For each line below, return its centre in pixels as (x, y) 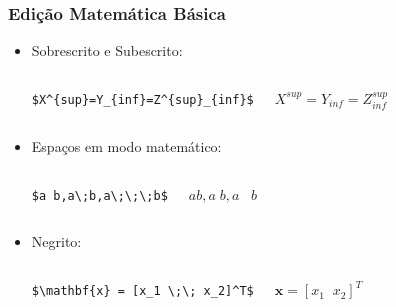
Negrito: (56, 241)
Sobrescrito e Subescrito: (107, 50)
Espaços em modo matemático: (126, 146)
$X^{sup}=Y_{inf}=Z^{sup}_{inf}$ (142, 99)
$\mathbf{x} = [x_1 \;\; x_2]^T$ (142, 291)
